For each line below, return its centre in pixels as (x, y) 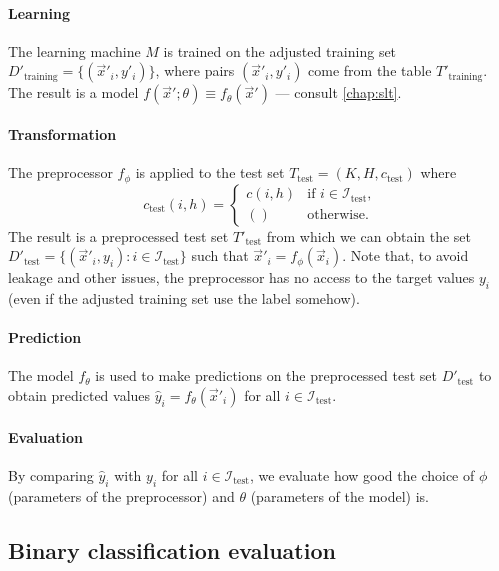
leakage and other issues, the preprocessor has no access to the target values (241, 277)
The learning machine (74, 50)
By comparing (51, 474)
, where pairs (195, 70)
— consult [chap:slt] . (338, 92)
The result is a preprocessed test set (118, 235)
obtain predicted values (79, 395)
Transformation (62, 133)
